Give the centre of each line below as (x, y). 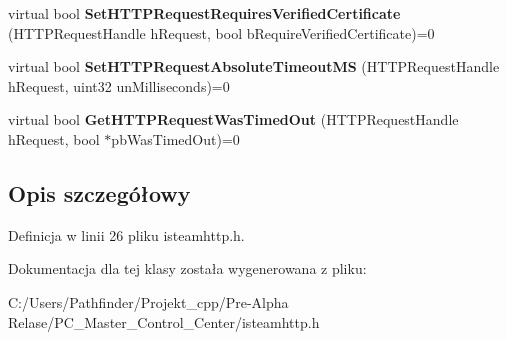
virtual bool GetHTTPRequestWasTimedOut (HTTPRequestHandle (233, 119)
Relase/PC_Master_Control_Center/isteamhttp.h (164, 321)
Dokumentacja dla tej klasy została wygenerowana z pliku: (187, 268)
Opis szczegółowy (99, 192)
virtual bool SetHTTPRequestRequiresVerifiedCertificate (204, 13)
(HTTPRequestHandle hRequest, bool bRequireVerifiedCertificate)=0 (221, 32)
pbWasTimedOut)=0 (175, 138)
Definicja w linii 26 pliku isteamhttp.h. (126, 234)
